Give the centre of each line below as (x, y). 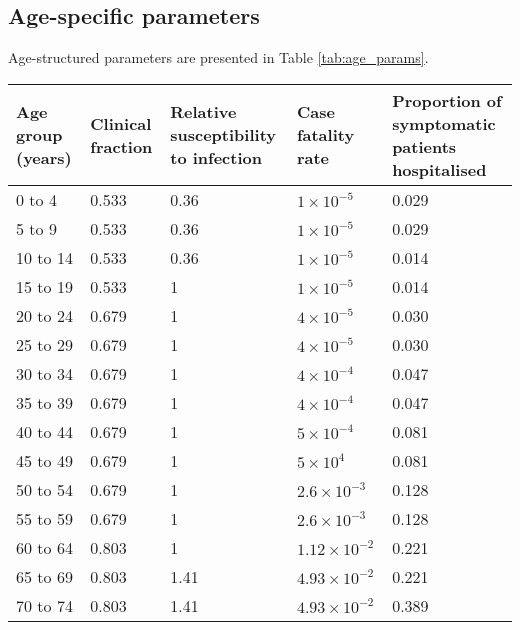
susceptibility (223, 135)
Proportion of (447, 100)
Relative (203, 112)
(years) (44, 158)
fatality (325, 135)
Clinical (121, 123)
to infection (216, 158)
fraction (121, 146)
